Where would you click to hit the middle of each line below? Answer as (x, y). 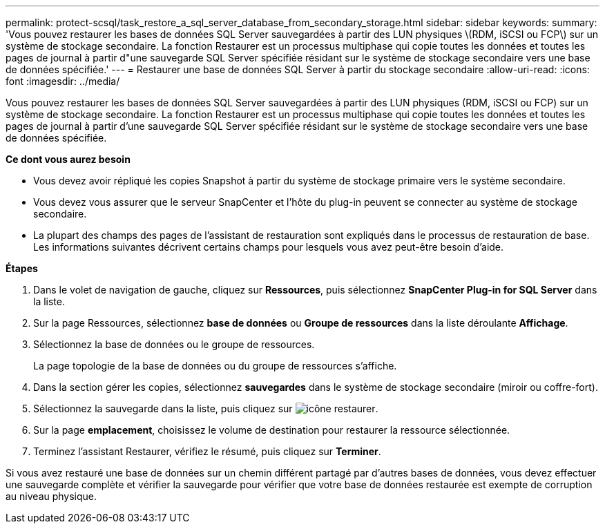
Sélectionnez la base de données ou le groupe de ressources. (174, 344)
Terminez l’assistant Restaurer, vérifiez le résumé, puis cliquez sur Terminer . (207, 451)
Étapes (22, 268)
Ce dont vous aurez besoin (68, 159)
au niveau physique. (51, 496)
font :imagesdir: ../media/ (63, 81)
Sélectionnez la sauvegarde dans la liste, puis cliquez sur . (206, 408)
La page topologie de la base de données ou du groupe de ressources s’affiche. (215, 366)
